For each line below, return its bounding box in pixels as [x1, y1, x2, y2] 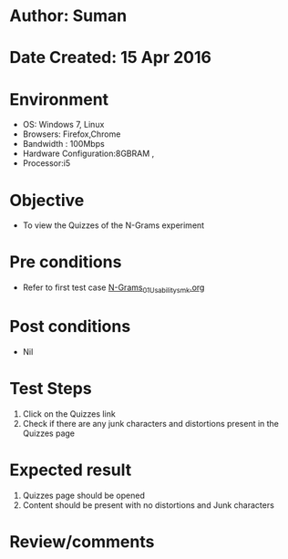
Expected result [9, 460, 132, 481]
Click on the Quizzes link [22, 408, 116, 419]
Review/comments [9, 531, 155, 552]
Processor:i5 [22, 158, 71, 169]
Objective [9, 190, 85, 211]
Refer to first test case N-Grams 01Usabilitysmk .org [22, 282, 205, 295]
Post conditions [9, 316, 131, 337]
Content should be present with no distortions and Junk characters [22, 499, 275, 511]
